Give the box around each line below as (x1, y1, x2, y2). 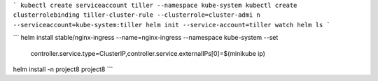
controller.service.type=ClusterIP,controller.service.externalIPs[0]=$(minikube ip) (30, 49, 266, 57)
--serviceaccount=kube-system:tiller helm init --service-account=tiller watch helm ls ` (13, 21, 330, 29)
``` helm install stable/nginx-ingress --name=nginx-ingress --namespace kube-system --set (13, 34, 279, 42)
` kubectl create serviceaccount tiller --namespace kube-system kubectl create (13, 1, 297, 9)
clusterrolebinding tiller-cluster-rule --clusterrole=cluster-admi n (13, 11, 260, 19)
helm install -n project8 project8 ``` (13, 65, 113, 73)
